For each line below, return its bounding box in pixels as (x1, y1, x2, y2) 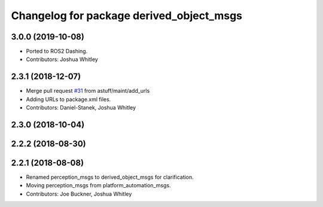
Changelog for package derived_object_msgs (11, 9, 242, 22)
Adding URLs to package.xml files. (26, 96, 111, 103)
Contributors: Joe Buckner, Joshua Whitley (26, 190, 132, 197)
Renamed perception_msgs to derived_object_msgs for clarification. (26, 173, 194, 181)
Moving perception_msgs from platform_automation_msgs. (26, 182, 171, 189)
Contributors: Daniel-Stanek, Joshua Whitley (26, 104, 136, 111)
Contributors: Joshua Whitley (26, 56, 98, 63)
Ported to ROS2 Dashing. (26, 48, 88, 55)
